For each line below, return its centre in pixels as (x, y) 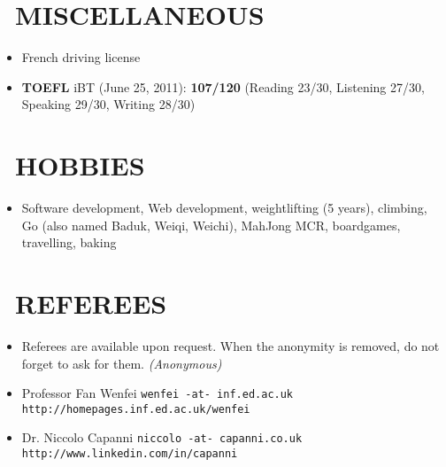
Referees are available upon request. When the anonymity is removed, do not (231, 345)
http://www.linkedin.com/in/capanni (130, 454)
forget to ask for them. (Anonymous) (122, 363)
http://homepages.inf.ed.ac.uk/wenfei (136, 409)
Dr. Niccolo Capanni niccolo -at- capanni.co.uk (162, 437)
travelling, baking (69, 242)
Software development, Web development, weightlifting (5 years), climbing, (224, 208)
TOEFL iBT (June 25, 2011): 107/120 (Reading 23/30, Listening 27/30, (223, 86)
